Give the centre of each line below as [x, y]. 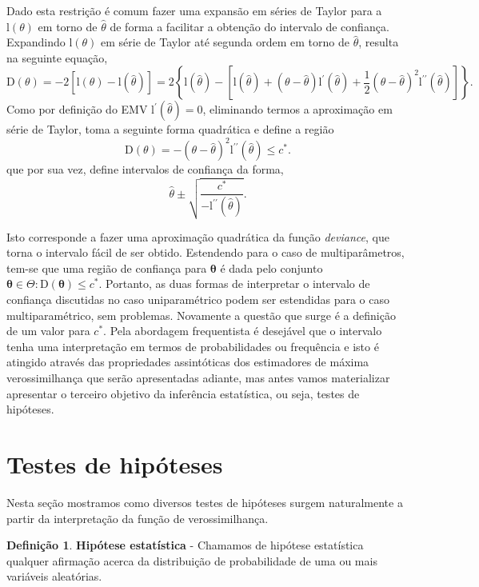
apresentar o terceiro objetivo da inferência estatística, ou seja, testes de [183, 393]
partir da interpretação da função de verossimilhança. [138, 518]
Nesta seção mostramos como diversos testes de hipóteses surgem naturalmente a [205, 502]
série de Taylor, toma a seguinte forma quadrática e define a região [170, 129]
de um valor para [48, 331]
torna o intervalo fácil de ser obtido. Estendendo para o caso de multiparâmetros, [206, 252]
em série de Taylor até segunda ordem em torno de [226, 42]
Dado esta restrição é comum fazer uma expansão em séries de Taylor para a [194, 10]
